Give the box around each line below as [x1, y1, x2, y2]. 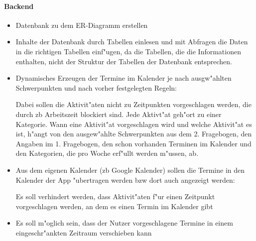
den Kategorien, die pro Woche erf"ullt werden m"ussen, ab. [15, 148, 199, 158]
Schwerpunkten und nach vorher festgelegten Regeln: [15, 82, 177, 93]
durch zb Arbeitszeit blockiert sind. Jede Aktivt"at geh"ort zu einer [15, 109, 222, 119]
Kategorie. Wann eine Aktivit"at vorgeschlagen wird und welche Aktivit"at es [15, 119, 252, 129]
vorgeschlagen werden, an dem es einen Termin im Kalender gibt [15, 201, 213, 211]
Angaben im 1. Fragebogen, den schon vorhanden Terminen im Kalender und [15, 138, 252, 148]
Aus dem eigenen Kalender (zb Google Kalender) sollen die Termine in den [15, 164, 245, 175]
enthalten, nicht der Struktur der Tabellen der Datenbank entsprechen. [15, 56, 232, 66]
